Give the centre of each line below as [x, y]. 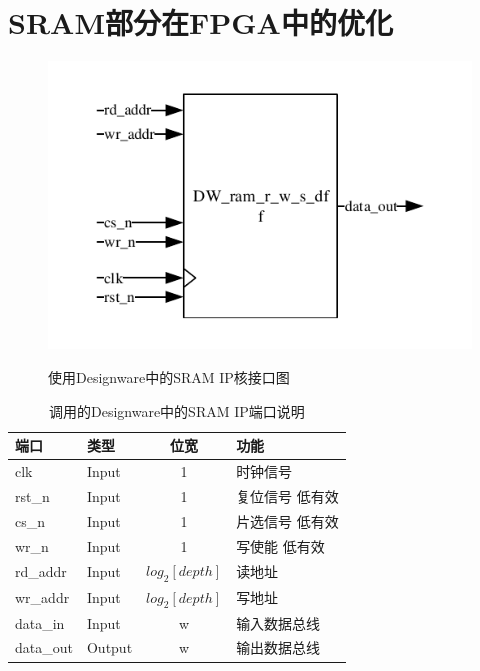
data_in [40, 622]
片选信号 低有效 [287, 520]
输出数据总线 [278, 647]
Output [109, 647]
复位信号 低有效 [287, 495]
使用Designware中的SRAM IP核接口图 [169, 377]
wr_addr [42, 597]
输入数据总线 [278, 622]
